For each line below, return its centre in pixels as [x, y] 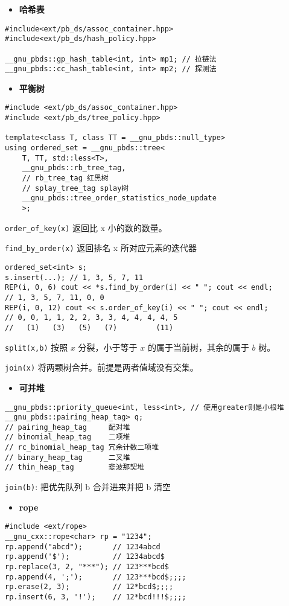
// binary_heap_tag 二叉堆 [68, 457]
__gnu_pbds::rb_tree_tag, [74, 168]
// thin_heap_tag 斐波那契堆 [75, 467]
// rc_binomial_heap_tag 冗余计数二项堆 [82, 448]
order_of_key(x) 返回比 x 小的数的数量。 [86, 227]
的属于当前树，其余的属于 [198, 347]
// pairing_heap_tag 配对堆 [68, 427]
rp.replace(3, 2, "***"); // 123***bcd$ [87, 566]
